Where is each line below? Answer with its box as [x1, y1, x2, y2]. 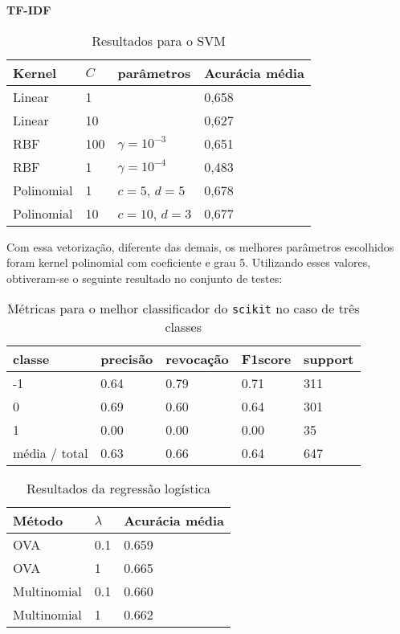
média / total [13, 444, 88, 463]
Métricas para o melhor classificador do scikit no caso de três [6, 299, 360, 318]
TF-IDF [6, 2, 51, 18]
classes [165, 317, 202, 337]
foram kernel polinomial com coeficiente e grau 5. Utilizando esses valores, [6, 254, 371, 271]
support [304, 350, 354, 369]
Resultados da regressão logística [26, 479, 211, 498]
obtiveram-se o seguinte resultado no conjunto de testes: [6, 269, 283, 286]
